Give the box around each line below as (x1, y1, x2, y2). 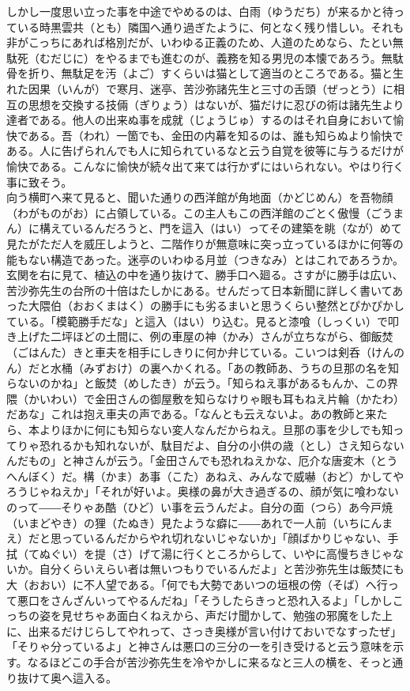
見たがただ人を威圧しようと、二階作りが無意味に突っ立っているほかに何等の (6, 235, 404, 251)
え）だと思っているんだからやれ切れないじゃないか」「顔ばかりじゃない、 (6, 530, 388, 546)
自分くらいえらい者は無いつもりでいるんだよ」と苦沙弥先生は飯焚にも (39, 561, 404, 577)
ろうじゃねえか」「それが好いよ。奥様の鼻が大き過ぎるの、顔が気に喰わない (6, 483, 399, 500)
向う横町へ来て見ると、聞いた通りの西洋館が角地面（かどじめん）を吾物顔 (6, 189, 393, 206)
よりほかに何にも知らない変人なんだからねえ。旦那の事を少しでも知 (39, 421, 393, 438)
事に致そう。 (6, 173, 73, 190)
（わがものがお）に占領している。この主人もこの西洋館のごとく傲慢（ (6, 204, 371, 221)
